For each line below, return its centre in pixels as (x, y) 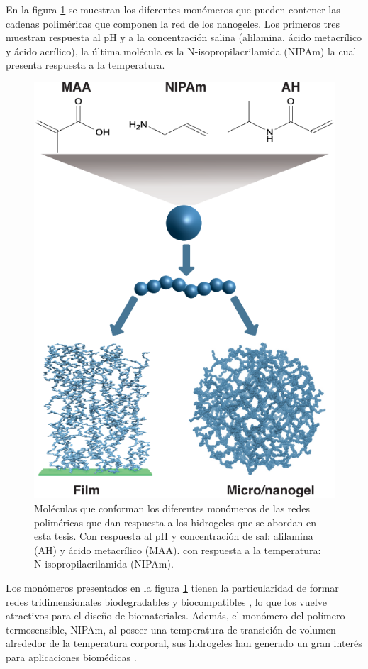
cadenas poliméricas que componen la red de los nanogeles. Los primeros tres (173, 23)
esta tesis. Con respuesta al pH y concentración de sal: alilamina (174, 536)
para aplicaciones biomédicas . (71, 657)
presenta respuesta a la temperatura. (85, 65)
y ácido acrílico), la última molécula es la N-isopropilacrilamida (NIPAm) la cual (181, 51)
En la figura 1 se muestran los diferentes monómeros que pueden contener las (173, 9)
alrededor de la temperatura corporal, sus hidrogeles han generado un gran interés (184, 643)
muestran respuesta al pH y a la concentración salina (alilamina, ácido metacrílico (184, 37)
